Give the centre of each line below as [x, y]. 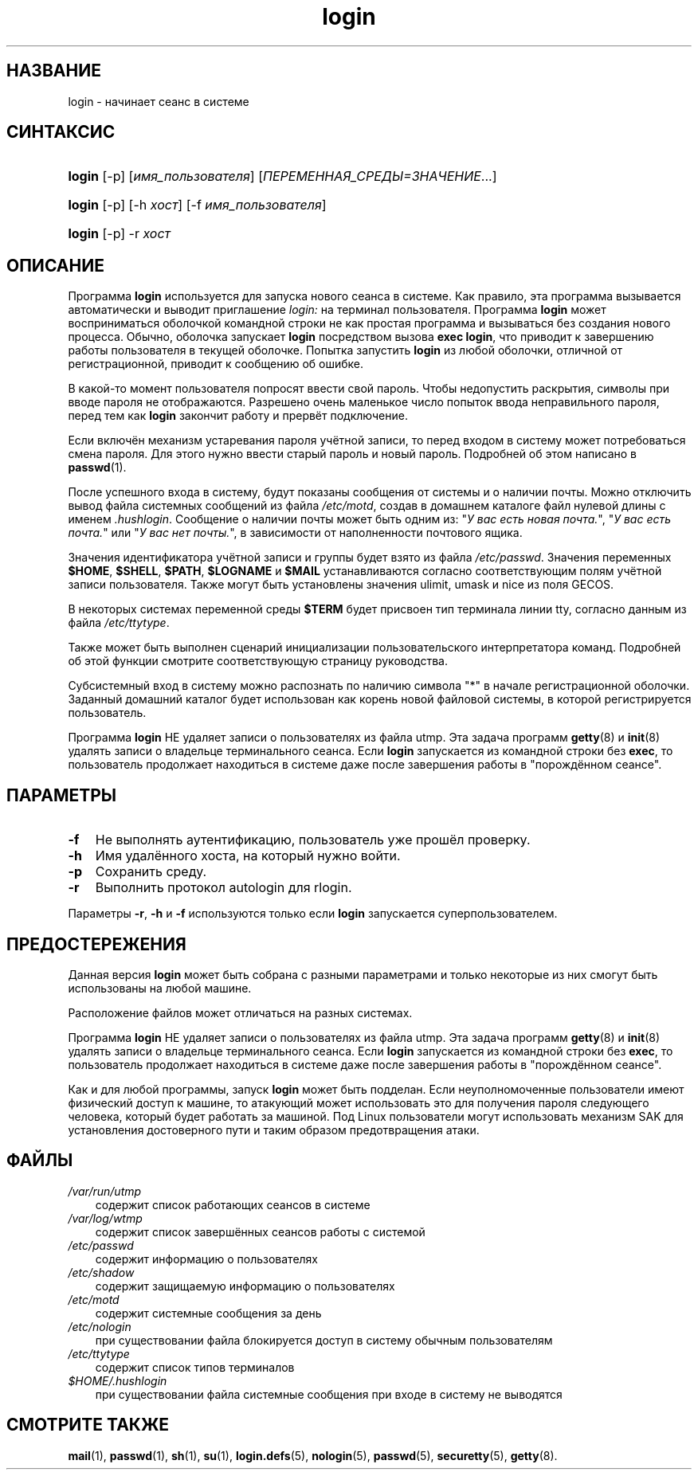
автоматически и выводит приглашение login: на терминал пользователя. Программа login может [337, 310]
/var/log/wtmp [105, 1218]
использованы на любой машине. [160, 988]
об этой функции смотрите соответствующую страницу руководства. [258, 661]
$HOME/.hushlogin [118, 1380]
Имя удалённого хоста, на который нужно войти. [248, 856]
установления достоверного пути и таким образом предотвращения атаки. [274, 1130]
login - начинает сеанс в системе [159, 101]
